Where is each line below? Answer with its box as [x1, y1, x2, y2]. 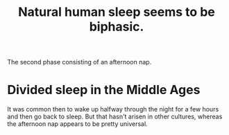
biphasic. [89, 19, 144, 35]
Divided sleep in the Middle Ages [7, 82, 201, 98]
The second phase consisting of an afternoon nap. [7, 58, 152, 66]
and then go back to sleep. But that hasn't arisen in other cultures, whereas [7, 112, 223, 121]
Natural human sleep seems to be [18, 4, 215, 20]
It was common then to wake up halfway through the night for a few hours [7, 105, 219, 114]
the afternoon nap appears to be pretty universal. [7, 120, 148, 128]
